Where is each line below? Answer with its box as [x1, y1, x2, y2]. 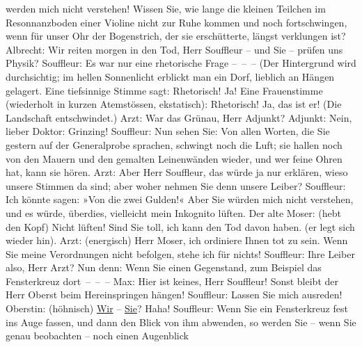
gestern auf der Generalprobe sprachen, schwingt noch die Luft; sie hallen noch [6, 137, 343, 152]
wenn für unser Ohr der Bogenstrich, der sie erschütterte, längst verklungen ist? [6, 29, 346, 43]
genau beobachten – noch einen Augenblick [6, 328, 189, 343]
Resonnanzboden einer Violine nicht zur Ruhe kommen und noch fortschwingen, [6, 15, 347, 29]
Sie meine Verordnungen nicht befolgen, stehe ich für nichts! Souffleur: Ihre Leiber [6, 246, 355, 261]
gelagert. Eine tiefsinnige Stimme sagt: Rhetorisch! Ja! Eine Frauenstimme [6, 83, 323, 97]
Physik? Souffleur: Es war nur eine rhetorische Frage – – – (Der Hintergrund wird [6, 56, 356, 70]
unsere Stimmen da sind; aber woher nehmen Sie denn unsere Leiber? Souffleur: [6, 178, 346, 193]
